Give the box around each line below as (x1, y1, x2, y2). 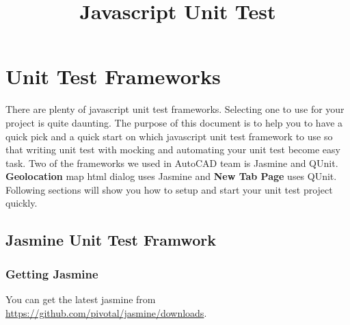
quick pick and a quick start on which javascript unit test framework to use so (5, 129, 333, 143)
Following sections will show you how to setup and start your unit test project (5, 182, 333, 196)
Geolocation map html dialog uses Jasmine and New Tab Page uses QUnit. (5, 169, 337, 183)
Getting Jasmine (5, 265, 98, 282)
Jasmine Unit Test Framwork (5, 229, 216, 250)
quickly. (5, 196, 38, 210)
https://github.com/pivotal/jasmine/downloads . (5, 305, 207, 320)
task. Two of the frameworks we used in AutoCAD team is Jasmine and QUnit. (5, 155, 338, 170)
